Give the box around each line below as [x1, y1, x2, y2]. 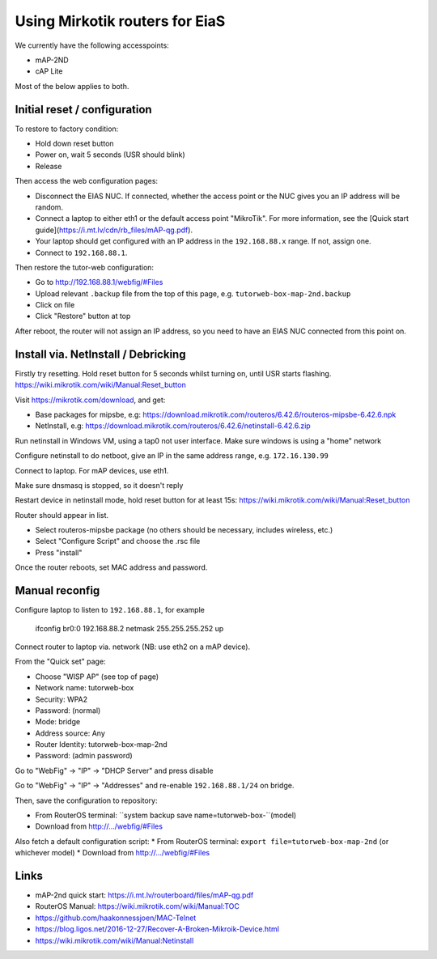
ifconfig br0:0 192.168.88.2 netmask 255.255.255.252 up [35, 623, 224, 633]
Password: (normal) [35, 705, 101, 715]
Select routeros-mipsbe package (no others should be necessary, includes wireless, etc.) [35, 525, 333, 535]
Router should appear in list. [15, 510, 109, 520]
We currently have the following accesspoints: [15, 40, 169, 50]
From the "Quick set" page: [15, 656, 106, 667]
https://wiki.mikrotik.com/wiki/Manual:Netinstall [35, 936, 194, 945]
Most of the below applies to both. [15, 81, 129, 91]
